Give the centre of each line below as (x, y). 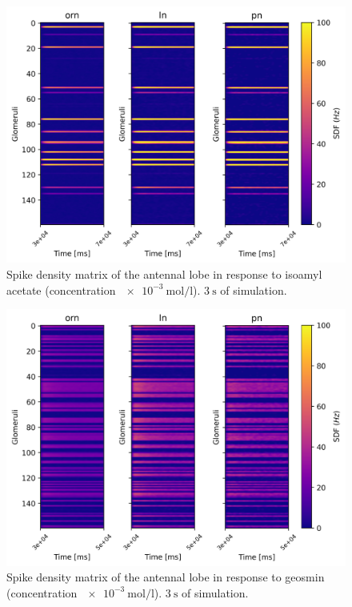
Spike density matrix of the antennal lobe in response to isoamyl (164, 274)
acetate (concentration (61, 289)
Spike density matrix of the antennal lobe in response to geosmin (166, 577)
